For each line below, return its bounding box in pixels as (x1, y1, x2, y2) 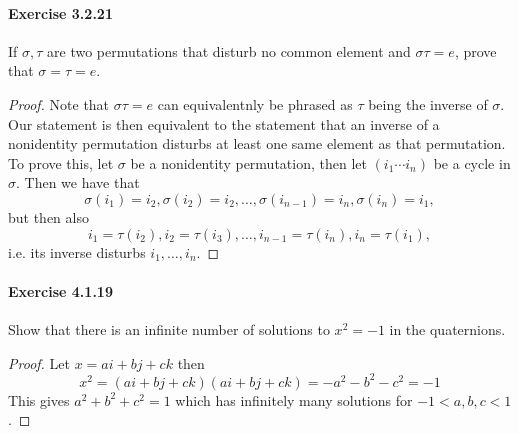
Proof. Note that (8, 93, 110, 114)
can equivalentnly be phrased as (157, 93, 353, 114)
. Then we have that (16, 172, 140, 193)
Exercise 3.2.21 (8, 2, 113, 23)
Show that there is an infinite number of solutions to (8, 318, 330, 339)
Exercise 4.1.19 (8, 280, 113, 301)
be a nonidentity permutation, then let (130, 152, 367, 173)
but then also (8, 206, 89, 227)
